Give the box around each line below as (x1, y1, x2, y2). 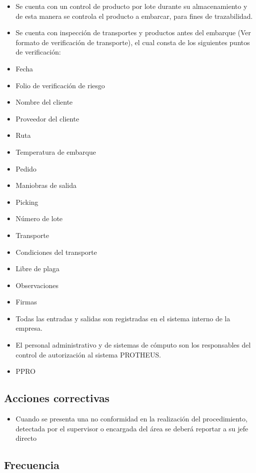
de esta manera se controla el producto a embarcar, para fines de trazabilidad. (15, 10, 253, 21)
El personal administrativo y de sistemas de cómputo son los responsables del (15, 340, 251, 350)
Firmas (15, 296, 37, 307)
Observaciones (15, 280, 58, 290)
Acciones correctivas (4, 390, 110, 406)
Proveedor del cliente (15, 113, 79, 123)
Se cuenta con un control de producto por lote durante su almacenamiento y (15, 1, 248, 11)
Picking (15, 196, 39, 207)
